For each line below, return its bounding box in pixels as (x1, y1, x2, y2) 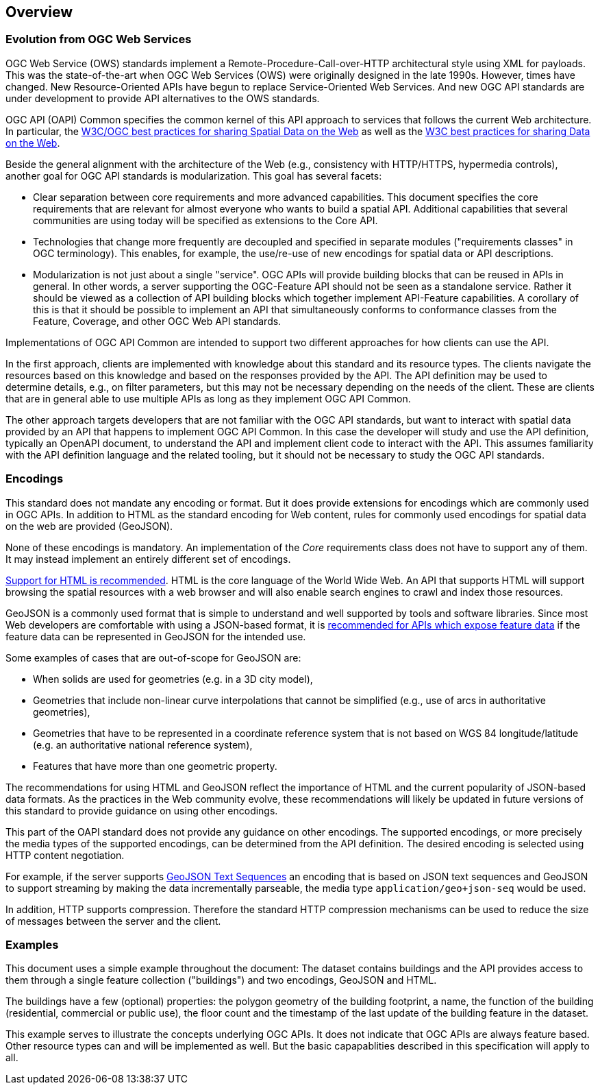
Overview (5, 3, 73, 21)
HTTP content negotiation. (5, 849, 125, 861)
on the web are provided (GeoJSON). (5, 520, 173, 532)
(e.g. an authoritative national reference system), (33, 738, 253, 751)
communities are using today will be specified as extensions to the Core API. (33, 214, 378, 226)
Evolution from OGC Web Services (5, 32, 192, 47)
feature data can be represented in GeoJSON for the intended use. (5, 630, 306, 642)
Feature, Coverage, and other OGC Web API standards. (33, 315, 282, 327)
